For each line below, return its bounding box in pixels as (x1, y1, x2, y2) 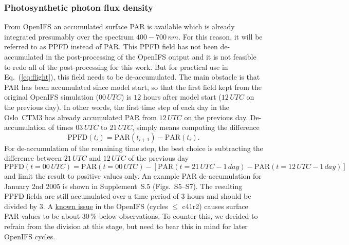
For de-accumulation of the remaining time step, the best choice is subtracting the (4, 142, 263, 153)
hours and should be (187, 191, 251, 201)
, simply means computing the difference (132, 122, 260, 133)
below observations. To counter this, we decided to (99, 211, 258, 221)
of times (48, 122, 74, 133)
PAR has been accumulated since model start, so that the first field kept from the (4, 81, 262, 92)
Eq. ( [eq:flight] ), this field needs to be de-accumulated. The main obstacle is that (4, 71, 260, 82)
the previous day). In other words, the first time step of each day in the (4, 101, 229, 112)
